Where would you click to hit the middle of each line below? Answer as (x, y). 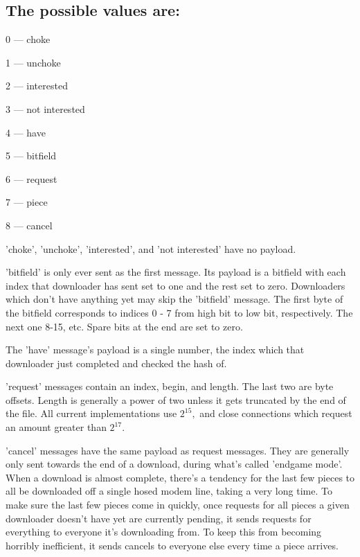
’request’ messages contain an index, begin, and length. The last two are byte (170, 386)
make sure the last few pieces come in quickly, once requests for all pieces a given (178, 505)
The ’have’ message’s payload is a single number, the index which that (155, 350)
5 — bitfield (31, 156)
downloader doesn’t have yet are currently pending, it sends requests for (159, 518)
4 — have (26, 132)
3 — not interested (45, 108)
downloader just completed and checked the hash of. (116, 363)
